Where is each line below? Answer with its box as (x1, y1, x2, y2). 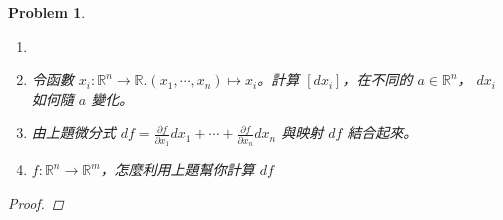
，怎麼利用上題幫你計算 (100, 159, 255, 180)
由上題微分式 (31, 122, 116, 143)
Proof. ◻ (8, 192, 64, 213)
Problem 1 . (8, 2, 86, 22)
